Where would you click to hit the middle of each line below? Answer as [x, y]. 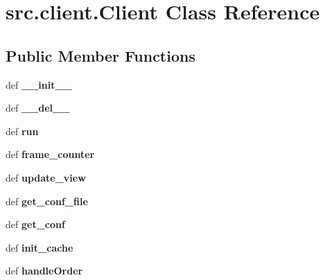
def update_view [46, 177]
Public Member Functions [100, 55]
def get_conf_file [47, 201]
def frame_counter [50, 154]
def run [22, 131]
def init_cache [39, 247]
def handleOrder [44, 271]
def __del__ [38, 108]
